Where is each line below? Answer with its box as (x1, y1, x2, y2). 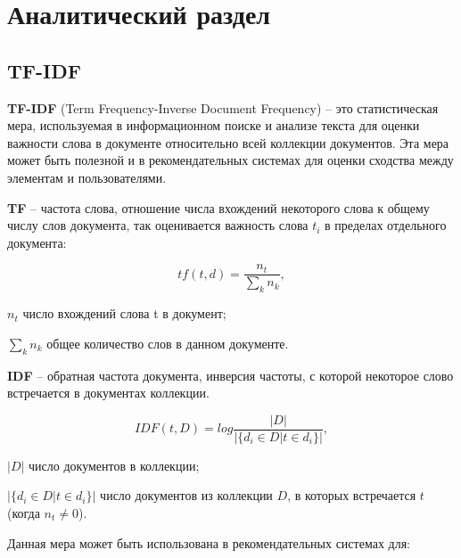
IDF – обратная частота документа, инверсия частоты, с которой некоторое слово (7, 365, 454, 384)
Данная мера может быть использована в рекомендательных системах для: (7, 533, 410, 552)
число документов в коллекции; (29, 455, 200, 474)
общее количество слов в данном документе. (46, 333, 289, 352)
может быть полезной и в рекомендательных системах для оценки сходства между (7, 151, 454, 169)
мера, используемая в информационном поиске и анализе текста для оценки (7, 116, 420, 135)
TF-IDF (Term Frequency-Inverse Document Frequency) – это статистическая (7, 98, 439, 117)
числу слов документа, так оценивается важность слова (7, 216, 309, 234)
